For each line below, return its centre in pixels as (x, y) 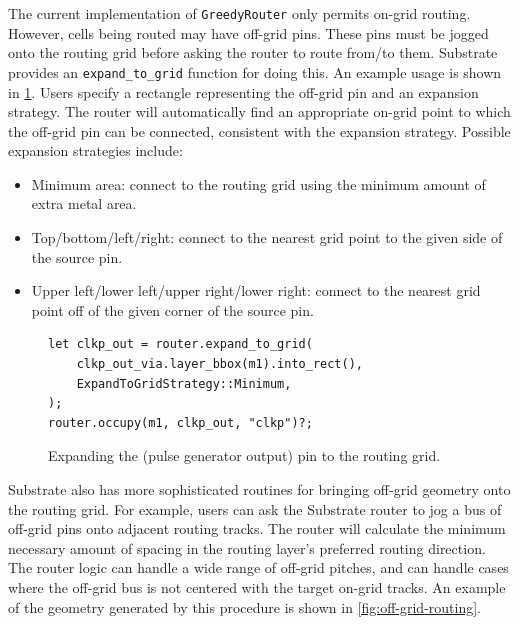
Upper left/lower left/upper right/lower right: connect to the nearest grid (256, 290)
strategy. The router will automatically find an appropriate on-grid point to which (259, 111)
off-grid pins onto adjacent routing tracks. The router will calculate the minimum (257, 528)
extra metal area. (84, 203)
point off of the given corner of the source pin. (172, 309)
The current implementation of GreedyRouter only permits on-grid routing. (239, 13)
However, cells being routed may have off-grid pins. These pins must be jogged (248, 32)
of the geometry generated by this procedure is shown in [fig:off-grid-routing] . (245, 606)
